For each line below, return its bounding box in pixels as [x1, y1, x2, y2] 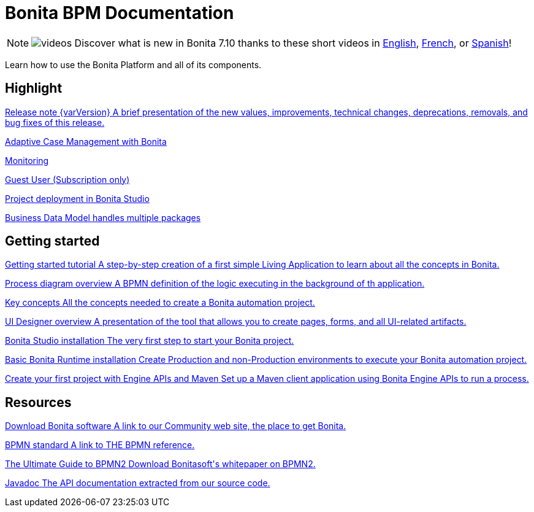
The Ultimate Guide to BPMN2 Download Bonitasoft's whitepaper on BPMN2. [5, 459, 316, 470]
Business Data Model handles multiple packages [5, 212, 201, 223]
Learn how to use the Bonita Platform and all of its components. [5, 59, 262, 70]
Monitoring [5, 155, 49, 166]
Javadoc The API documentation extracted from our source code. [5, 478, 270, 489]
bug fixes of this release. [5, 117, 105, 128]
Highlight [5, 80, 63, 96]
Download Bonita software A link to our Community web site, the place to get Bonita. [5, 421, 346, 432]
